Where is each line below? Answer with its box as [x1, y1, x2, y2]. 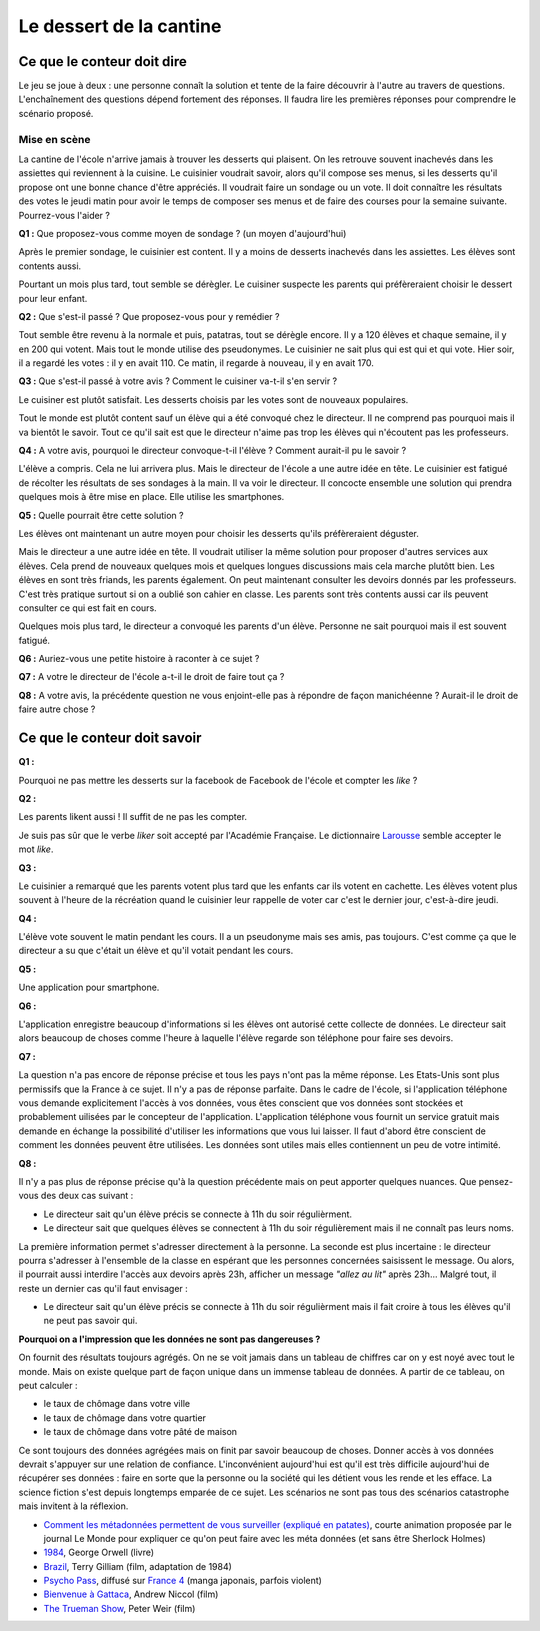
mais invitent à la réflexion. [18, 1500, 129, 1512]
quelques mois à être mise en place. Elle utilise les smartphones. [18, 491, 285, 503]
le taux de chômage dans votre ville [43, 1398, 190, 1410]
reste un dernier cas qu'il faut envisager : [18, 1282, 189, 1294]
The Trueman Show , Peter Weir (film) [43, 1602, 196, 1614]
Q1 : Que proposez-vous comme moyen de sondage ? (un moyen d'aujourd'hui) [18, 227, 347, 239]
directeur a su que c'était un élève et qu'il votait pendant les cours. [18, 945, 294, 957]
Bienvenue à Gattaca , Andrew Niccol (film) [43, 1588, 219, 1600]
